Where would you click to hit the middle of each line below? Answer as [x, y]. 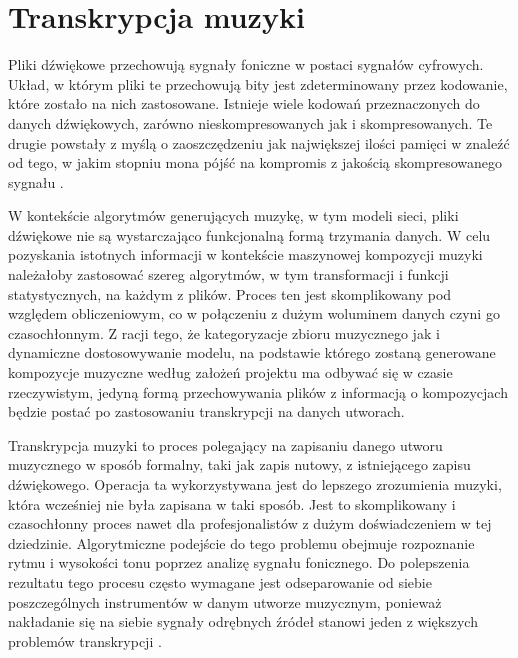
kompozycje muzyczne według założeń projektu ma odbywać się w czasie [230, 372]
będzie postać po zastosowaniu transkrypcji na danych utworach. [206, 411]
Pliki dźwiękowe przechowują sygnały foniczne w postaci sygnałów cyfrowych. [246, 64]
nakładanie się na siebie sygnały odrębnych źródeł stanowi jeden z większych [243, 621]
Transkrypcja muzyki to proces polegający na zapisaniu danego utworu [225, 444]
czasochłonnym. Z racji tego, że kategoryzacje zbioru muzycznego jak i [224, 332]
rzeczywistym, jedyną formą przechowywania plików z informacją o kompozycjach [258, 391]
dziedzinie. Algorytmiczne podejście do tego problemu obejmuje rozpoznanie [241, 542]
